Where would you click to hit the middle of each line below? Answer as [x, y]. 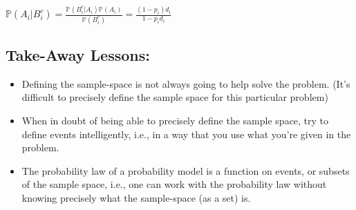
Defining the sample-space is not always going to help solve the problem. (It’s [186, 83]
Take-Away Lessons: [78, 55]
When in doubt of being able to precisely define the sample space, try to [175, 121]
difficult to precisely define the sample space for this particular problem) [175, 97]
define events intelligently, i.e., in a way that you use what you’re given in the [186, 134]
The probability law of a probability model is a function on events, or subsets [186, 170]
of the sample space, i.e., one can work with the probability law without [174, 184]
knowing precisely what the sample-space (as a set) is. [136, 197]
